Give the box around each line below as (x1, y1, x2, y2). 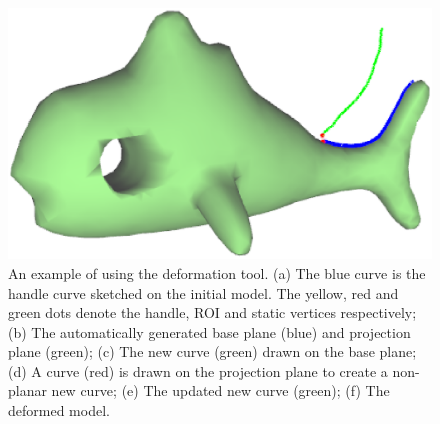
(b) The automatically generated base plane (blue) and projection (8, 321, 411, 342)
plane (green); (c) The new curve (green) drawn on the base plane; (8, 341, 417, 362)
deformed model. (8, 400, 110, 421)
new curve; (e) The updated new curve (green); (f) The (51, 380, 390, 401)
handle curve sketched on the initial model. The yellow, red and (8, 282, 399, 303)
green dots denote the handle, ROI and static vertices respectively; (8, 302, 417, 323)
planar (8, 380, 47, 401)
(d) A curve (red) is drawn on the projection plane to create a (8, 360, 388, 381)
